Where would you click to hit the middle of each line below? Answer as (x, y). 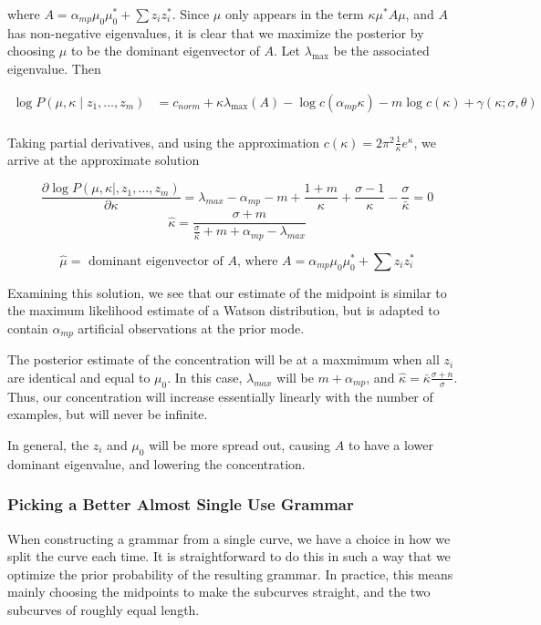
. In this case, (205, 377)
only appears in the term (294, 14)
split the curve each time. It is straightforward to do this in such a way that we (229, 556)
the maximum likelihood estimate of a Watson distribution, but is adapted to (224, 310)
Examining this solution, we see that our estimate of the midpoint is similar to (227, 292)
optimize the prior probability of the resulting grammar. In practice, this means (230, 574)
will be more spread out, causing (240, 444)
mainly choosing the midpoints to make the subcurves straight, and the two (219, 592)
